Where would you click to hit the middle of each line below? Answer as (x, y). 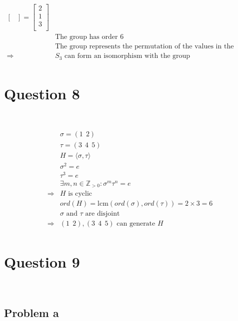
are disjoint (102, 214)
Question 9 (42, 261)
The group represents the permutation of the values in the (144, 47)
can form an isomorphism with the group (127, 56)
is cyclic (80, 194)
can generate (136, 224)
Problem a (31, 312)
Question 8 (42, 93)
